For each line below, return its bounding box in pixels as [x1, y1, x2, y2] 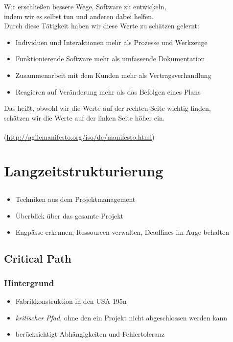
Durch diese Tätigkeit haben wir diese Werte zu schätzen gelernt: [4, 21, 199, 31]
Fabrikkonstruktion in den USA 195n [15, 296, 127, 306]
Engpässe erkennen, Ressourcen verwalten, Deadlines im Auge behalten [15, 227, 230, 237]
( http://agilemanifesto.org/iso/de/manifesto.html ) [4, 131, 155, 142]
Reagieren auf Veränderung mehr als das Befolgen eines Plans [15, 86, 201, 97]
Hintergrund [4, 276, 54, 289]
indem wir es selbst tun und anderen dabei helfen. [4, 11, 154, 21]
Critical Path [4, 251, 71, 266]
